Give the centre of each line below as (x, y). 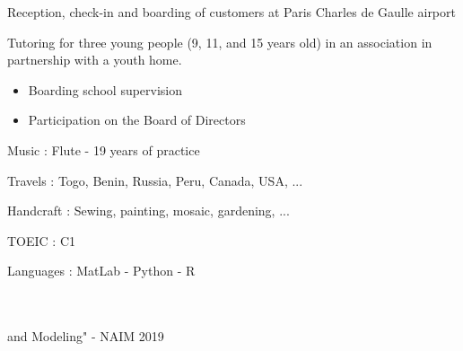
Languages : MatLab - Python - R (101, 271)
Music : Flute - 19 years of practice (104, 149)
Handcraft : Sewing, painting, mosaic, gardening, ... (149, 211)
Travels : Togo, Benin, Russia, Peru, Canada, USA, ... (155, 180)
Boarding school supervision (105, 89)
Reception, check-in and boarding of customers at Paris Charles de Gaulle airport (231, 12)
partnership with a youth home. (95, 60)
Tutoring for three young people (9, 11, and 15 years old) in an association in (220, 42)
